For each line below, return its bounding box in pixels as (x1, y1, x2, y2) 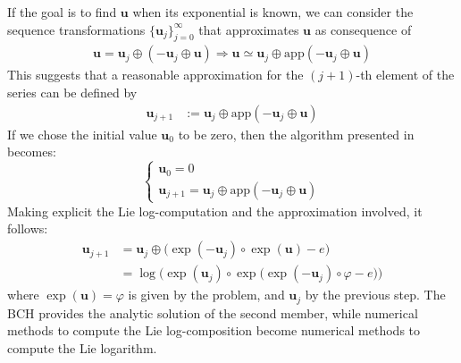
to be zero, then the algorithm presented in (178, 124, 415, 143)
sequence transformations (7, 20, 146, 38)
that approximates (198, 20, 299, 38)
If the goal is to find (7, 3, 117, 21)
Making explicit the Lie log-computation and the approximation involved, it (7, 201, 423, 220)
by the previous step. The (305, 285, 446, 304)
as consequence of (314, 20, 412, 38)
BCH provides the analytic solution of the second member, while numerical (7, 303, 418, 322)
